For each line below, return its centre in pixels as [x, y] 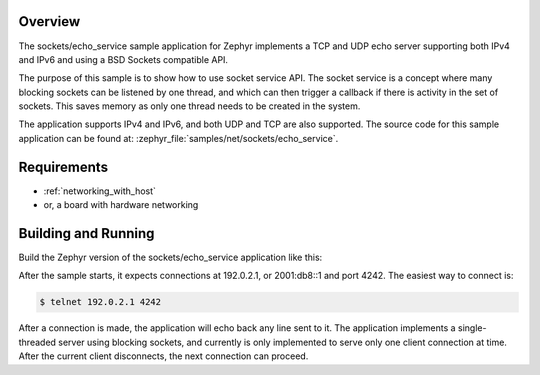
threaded [37, 342]
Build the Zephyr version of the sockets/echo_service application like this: [170, 257]
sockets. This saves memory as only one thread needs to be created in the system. [189, 106]
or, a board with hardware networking [121, 205]
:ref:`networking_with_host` [100, 191]
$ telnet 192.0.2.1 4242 [100, 302]
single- [472, 328]
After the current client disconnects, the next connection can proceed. [163, 356]
